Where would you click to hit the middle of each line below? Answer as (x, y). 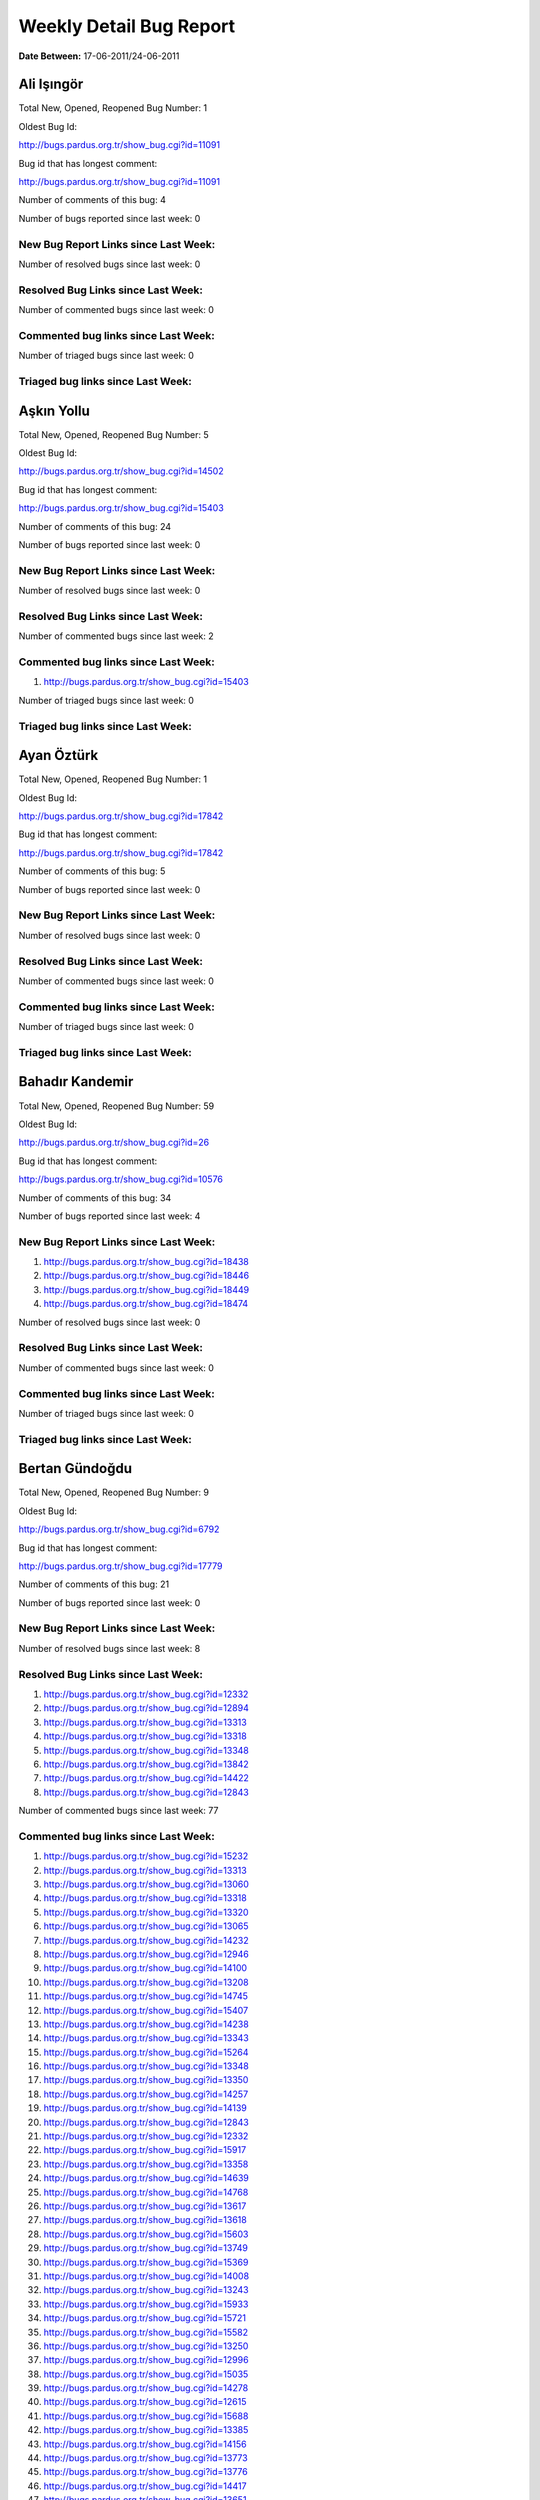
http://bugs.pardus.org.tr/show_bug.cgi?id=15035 (146, 2374)
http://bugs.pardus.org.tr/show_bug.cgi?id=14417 (145, 2486)
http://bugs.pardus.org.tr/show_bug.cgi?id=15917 (145, 2150)
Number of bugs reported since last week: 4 (109, 1216)
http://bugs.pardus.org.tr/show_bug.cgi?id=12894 (146, 1708)
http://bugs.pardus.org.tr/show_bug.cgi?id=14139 (145, 2108)
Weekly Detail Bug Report (127, 26)
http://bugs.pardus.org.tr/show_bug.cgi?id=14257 (146, 2094)
